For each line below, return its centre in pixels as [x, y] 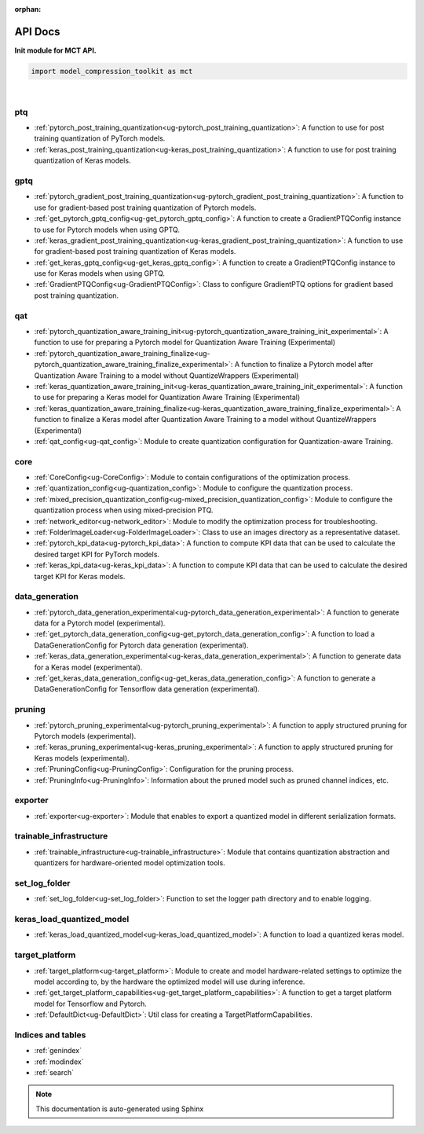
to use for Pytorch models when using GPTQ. [107, 229]
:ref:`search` [54, 1073]
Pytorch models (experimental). [85, 736]
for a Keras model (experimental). [88, 667]
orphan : [28, 9]
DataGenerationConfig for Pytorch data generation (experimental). [141, 645]
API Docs [37, 31]
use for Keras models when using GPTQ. [99, 273]
